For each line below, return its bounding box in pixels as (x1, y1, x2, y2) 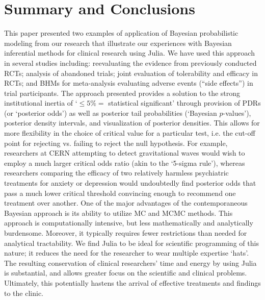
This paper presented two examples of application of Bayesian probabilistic (4, 28, 238, 38)
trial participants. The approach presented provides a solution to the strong (4, 87, 241, 98)
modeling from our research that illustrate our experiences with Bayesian (4, 37, 232, 48)
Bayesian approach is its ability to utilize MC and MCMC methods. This (4, 207, 233, 218)
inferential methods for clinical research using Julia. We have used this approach (4, 47, 255, 58)
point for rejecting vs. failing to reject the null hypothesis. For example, (4, 137, 228, 148)
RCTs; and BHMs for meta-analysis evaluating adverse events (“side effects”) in (4, 78, 253, 88)
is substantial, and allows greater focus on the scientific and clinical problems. (4, 267, 247, 278)
